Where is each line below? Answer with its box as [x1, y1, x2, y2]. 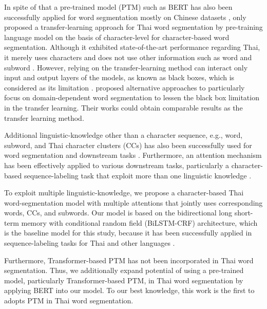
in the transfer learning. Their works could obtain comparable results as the [4, 102, 243, 113]
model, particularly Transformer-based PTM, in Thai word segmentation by [4, 275, 243, 285]
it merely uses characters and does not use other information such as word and [4, 51, 252, 62]
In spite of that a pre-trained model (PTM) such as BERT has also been [4, 2, 233, 12]
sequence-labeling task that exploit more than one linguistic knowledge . [24, 170, 252, 180]
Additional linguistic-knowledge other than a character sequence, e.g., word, [4, 130, 243, 140]
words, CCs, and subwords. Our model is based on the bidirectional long [4, 207, 232, 218]
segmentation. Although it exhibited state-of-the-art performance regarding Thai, [4, 42, 260, 52]
